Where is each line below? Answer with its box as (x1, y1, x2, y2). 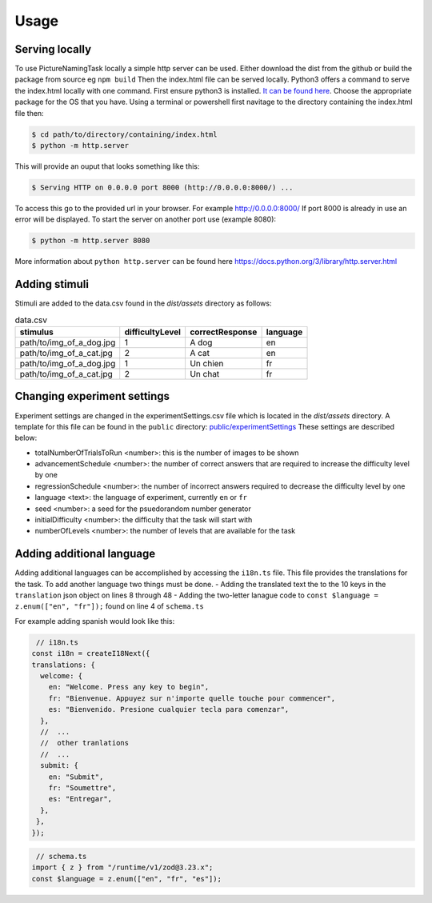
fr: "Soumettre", (48, 783, 117, 792)
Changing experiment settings (14, 390, 170, 403)
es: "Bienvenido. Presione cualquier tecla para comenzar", (48, 705, 290, 714)
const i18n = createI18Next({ (31, 649, 150, 658)
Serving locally (14, 42, 92, 56)
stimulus (19, 326, 54, 338)
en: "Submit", (48, 772, 104, 781)
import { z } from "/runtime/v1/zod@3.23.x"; (31, 863, 214, 872)
